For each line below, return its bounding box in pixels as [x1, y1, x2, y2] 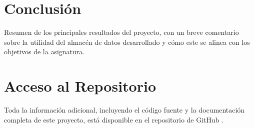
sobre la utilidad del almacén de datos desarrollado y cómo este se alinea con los [4, 36, 250, 47]
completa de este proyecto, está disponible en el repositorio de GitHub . [4, 114, 224, 125]
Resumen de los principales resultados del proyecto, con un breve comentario [4, 27, 239, 37]
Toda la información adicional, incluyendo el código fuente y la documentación [4, 105, 245, 115]
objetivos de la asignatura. [4, 46, 85, 57]
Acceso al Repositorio [4, 76, 156, 96]
